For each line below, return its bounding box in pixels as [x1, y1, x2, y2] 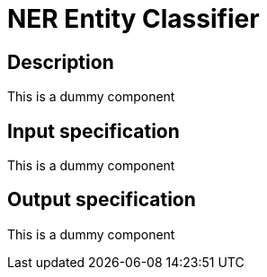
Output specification [7, 188, 196, 212]
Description [7, 50, 114, 74]
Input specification [7, 119, 180, 143]
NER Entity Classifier [7, 4, 260, 34]
